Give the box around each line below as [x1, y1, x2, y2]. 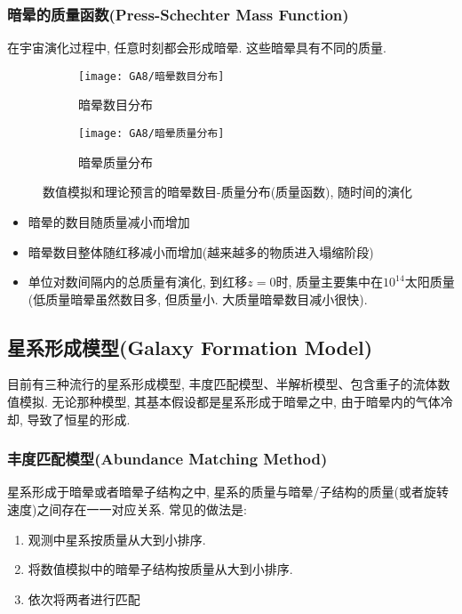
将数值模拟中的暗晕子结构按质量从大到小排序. [28, 560, 293, 578]
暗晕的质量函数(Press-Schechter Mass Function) [7, 3, 349, 25]
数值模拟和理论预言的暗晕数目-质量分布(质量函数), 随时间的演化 [43, 182, 413, 201]
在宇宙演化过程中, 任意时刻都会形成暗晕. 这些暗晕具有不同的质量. [7, 38, 386, 57]
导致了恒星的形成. [27, 409, 131, 428]
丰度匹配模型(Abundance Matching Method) [7, 448, 328, 470]
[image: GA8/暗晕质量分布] [78, 127, 225, 141]
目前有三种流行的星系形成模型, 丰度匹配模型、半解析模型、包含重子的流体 [7, 375, 438, 393]
